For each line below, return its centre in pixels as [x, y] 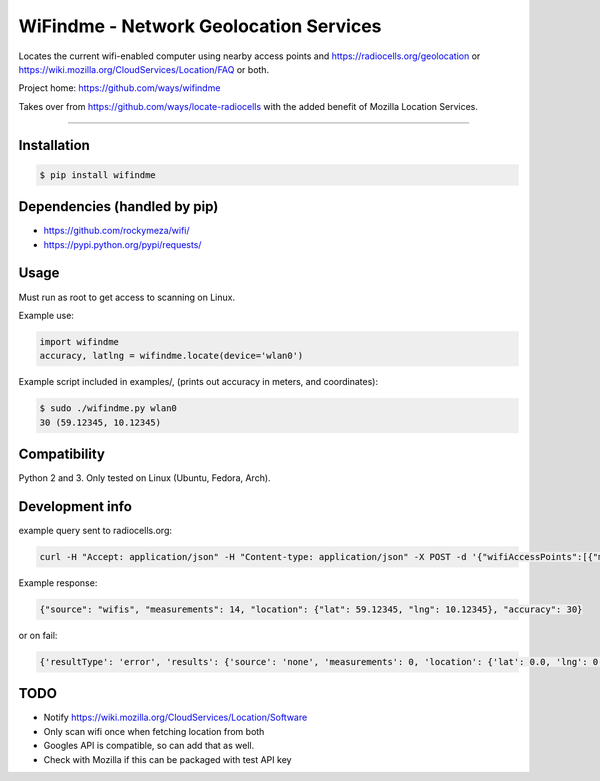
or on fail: [38, 635]
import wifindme [79, 341]
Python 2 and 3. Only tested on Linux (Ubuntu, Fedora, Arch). [144, 478]
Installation [54, 145]
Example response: [58, 583]
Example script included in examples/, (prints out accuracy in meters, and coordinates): [198, 382]
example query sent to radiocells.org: [95, 531]
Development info [75, 506]
